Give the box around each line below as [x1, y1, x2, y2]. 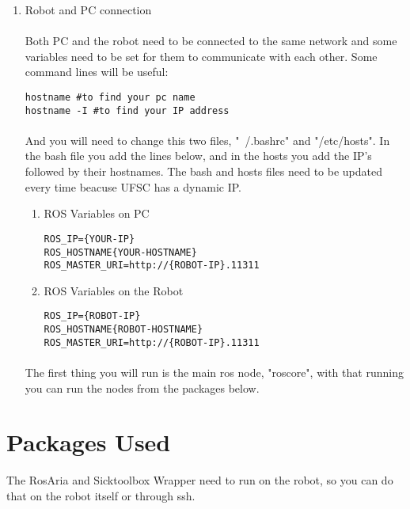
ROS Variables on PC [44, 205, 150, 222]
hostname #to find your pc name [25, 91, 196, 103]
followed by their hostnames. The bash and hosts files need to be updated [25, 163, 383, 180]
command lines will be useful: [25, 63, 169, 80]
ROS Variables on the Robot [44, 282, 184, 298]
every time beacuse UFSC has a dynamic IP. [25, 178, 241, 195]
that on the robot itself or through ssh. [6, 487, 196, 503]
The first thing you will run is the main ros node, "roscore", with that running [25, 363, 404, 380]
